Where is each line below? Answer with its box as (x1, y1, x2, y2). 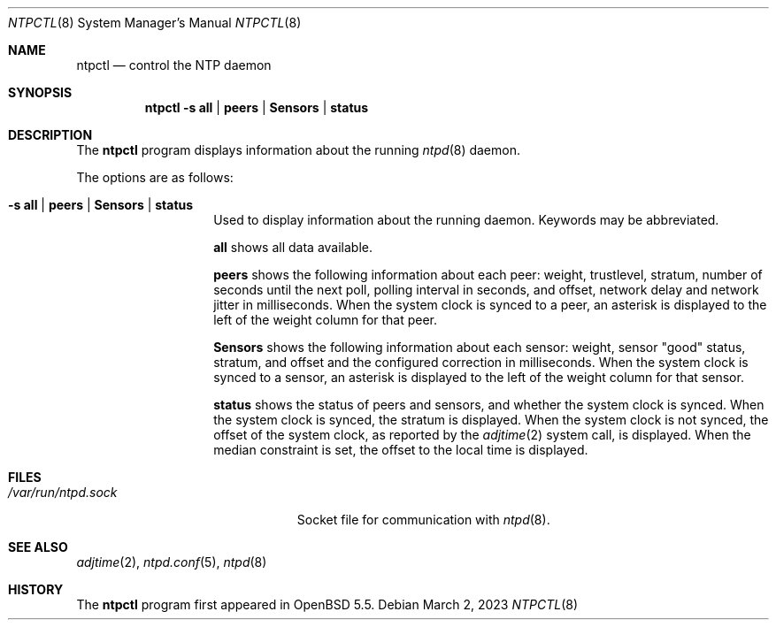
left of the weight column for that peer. (213, 312, 438, 327)
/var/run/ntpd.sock (8, 485, 118, 500)
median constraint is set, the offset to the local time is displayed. (213, 442, 588, 457)
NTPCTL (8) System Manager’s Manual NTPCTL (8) (8, 15, 302, 30)
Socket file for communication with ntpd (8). (296, 512, 550, 527)
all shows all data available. (213, 240, 373, 255)
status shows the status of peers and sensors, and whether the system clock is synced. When (213, 397, 764, 412)
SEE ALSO (8, 539, 68, 554)
